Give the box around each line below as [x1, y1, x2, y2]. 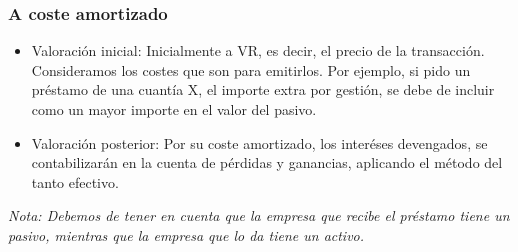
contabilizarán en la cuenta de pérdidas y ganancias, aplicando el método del [31, 152, 503, 173]
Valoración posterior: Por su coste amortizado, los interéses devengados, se [31, 132, 488, 153]
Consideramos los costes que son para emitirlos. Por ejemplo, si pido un [31, 59, 471, 80]
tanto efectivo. [31, 171, 119, 192]
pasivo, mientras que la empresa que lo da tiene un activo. [8, 224, 365, 245]
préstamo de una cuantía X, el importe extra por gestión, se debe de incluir [31, 79, 495, 100]
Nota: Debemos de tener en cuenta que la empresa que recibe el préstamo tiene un [8, 205, 510, 226]
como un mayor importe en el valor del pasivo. [31, 99, 317, 119]
